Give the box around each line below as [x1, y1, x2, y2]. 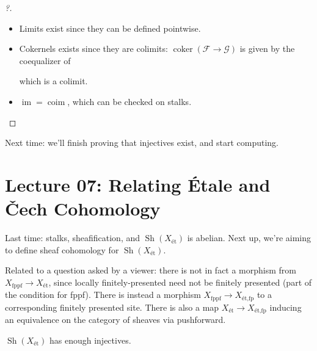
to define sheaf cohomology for [5, 243, 119, 256]
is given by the [239, 42, 295, 55]
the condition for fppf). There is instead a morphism [5, 288, 201, 301]
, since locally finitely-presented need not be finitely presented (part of [48, 275, 312, 288]
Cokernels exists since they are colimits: [19, 42, 168, 55]
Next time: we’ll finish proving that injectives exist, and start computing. [5, 136, 279, 149]
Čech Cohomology [5, 196, 161, 221]
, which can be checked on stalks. [67, 95, 192, 107]
